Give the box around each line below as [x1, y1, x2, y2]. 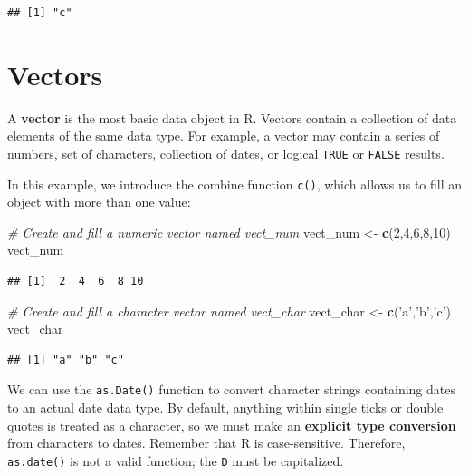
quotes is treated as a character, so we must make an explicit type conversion [7, 415, 456, 434]
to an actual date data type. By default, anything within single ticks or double [7, 398, 444, 417]
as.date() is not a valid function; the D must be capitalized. [7, 451, 344, 470]
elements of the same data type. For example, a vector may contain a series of [7, 126, 440, 145]
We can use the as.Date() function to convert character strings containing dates [7, 380, 455, 399]
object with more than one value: [7, 192, 191, 211]
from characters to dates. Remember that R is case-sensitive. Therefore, [7, 433, 406, 452]
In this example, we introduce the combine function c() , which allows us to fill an [7, 174, 463, 193]
